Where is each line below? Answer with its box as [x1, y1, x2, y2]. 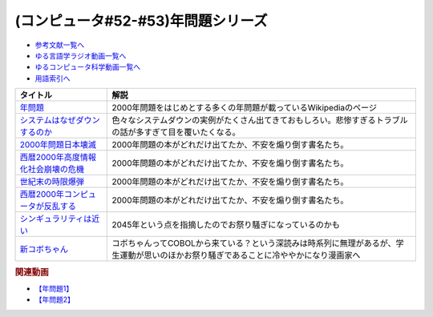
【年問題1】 [34, 283, 74, 293]
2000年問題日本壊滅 [19, 139, 96, 150]
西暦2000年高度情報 [19, 152, 96, 163]
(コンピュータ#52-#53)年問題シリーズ [14, 12, 268, 30]
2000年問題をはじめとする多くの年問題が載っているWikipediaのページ [111, 102, 377, 114]
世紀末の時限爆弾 [19, 176, 84, 187]
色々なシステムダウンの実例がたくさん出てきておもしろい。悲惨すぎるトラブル [111, 114, 408, 126]
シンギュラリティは [19, 213, 92, 224]
